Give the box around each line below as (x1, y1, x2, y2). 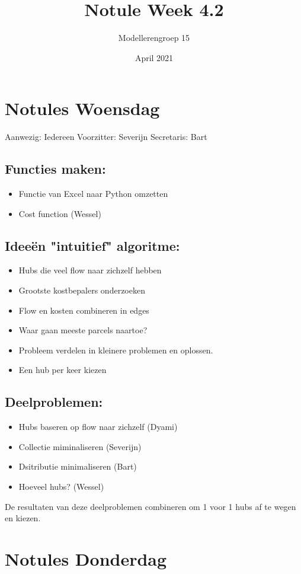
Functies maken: (5, 160, 106, 178)
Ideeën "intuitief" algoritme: (5, 236, 180, 254)
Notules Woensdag (5, 96, 160, 120)
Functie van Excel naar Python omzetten (18, 187, 168, 200)
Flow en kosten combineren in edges (18, 304, 149, 316)
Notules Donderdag (5, 546, 167, 570)
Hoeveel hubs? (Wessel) (18, 480, 104, 492)
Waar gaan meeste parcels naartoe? (18, 324, 148, 336)
